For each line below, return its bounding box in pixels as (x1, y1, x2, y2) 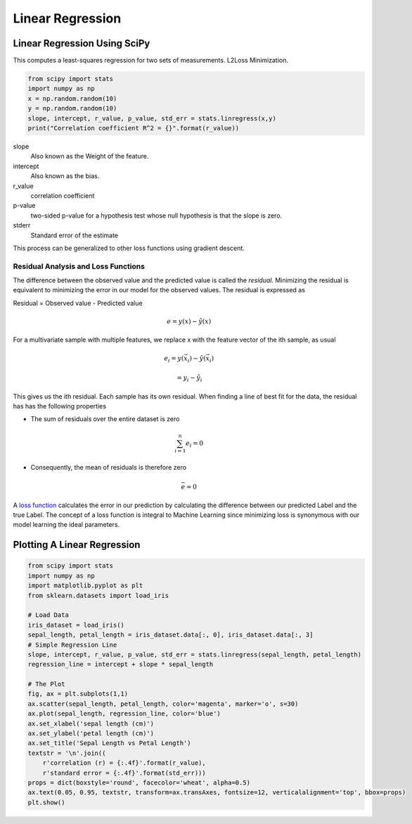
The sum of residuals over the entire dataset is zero (30, 415, 180, 423)
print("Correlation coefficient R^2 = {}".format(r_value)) (27, 124, 240, 132)
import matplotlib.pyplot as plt (27, 582, 143, 589)
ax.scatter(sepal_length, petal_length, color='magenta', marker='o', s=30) (27, 699, 299, 708)
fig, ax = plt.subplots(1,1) (27, 690, 129, 698)
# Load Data (27, 611, 70, 619)
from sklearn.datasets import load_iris (27, 592, 169, 599)
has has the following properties (13, 402, 107, 411)
